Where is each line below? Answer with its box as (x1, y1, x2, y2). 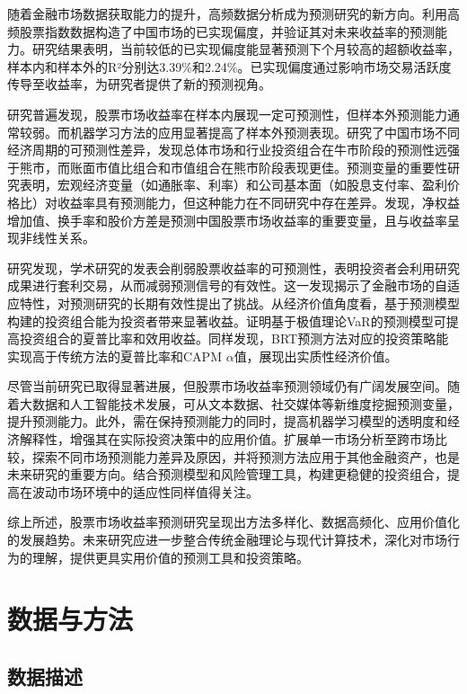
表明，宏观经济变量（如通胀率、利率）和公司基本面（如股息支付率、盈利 (19, 175, 447, 194)
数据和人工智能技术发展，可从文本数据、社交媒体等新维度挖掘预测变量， (31, 394, 460, 413)
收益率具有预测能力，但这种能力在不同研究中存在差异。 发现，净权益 (57, 192, 460, 211)
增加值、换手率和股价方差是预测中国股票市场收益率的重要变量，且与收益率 (7, 210, 447, 229)
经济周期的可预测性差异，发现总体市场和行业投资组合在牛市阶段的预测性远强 (7, 140, 460, 159)
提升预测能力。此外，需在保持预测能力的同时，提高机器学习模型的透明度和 (7, 412, 447, 431)
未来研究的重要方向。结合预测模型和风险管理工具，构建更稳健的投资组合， (7, 465, 447, 484)
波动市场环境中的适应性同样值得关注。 (31, 482, 259, 501)
